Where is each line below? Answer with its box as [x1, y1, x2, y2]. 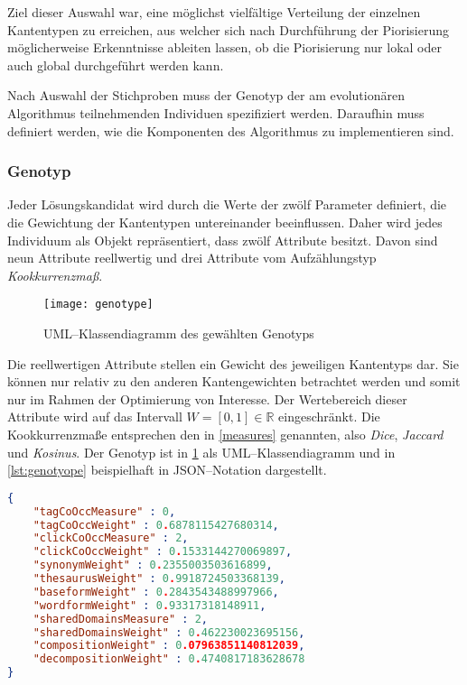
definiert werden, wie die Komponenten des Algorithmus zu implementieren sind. [7, 121, 454, 140]
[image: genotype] [43, 298, 154, 311]
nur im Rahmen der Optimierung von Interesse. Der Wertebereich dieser [7, 389, 407, 408]
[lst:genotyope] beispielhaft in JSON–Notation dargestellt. [7, 460, 327, 479]
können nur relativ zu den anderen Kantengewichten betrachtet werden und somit [7, 372, 461, 391]
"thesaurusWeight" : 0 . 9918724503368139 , [33, 572, 285, 585]
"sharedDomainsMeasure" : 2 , [33, 612, 208, 625]
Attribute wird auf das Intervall [7, 407, 182, 426]
